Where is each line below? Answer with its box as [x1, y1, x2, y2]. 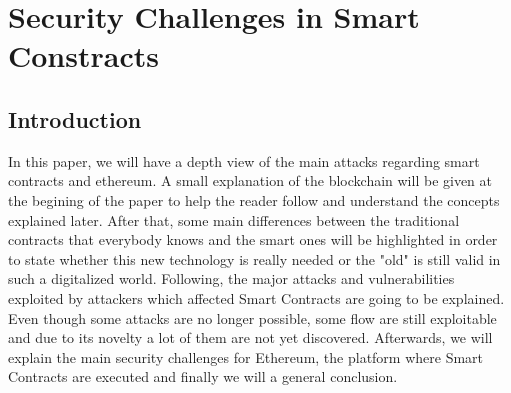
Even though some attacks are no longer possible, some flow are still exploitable [8, 307, 497, 328]
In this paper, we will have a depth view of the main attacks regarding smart [8, 150, 480, 171]
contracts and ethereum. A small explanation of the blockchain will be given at [8, 170, 493, 191]
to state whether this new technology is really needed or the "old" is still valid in [8, 248, 501, 269]
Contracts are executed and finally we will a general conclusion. [8, 366, 398, 387]
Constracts [8, 35, 159, 76]
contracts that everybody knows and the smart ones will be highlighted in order [8, 229, 498, 250]
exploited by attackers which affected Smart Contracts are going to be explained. [8, 287, 505, 308]
